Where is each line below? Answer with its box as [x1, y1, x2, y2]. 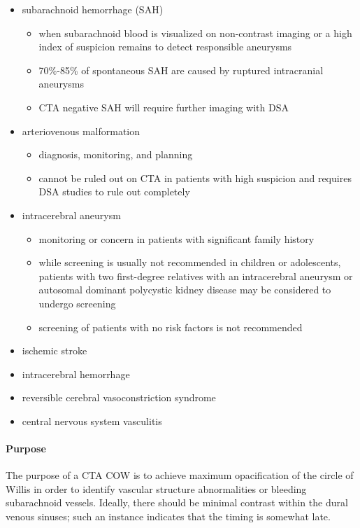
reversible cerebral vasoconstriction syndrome [22, 390, 216, 405]
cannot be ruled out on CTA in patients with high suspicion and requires [38, 170, 352, 185]
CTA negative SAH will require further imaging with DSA [38, 99, 289, 114]
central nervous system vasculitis [22, 413, 162, 428]
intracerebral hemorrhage [22, 366, 130, 381]
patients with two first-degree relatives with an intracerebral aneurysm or [38, 268, 353, 283]
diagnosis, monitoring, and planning [38, 147, 193, 162]
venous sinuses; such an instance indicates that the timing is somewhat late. [6, 509, 331, 524]
